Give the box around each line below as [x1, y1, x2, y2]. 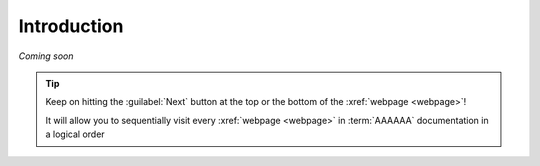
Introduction [18, 15, 124, 37]
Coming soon [18, 50, 74, 62]
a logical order [45, 128, 105, 140]
